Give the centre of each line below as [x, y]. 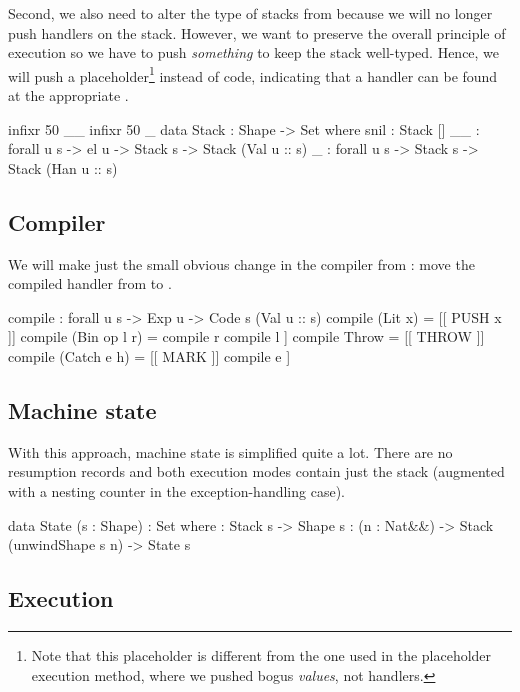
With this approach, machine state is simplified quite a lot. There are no [230, 451]
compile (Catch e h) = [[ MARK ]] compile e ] [149, 355]
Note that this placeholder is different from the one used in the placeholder [261, 654]
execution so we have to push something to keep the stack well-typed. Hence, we [254, 52]
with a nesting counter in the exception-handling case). [176, 490]
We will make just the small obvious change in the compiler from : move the [241, 263]
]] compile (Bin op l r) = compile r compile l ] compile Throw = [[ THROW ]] [246, 336]
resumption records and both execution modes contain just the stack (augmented [256, 471]
